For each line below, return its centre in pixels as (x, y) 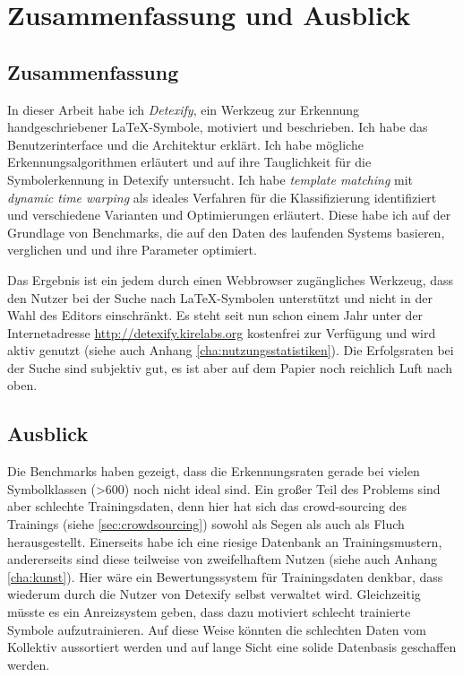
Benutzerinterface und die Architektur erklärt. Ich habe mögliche (185, 144)
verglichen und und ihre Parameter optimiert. (132, 250)
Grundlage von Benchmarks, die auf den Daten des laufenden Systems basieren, (226, 232)
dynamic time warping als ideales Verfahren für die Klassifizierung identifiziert (222, 197)
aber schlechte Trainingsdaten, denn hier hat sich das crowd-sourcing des (207, 506)
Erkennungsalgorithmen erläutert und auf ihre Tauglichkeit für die (189, 162)
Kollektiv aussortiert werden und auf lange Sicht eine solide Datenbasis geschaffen (232, 647)
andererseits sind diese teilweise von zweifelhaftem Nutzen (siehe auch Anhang (222, 559)
